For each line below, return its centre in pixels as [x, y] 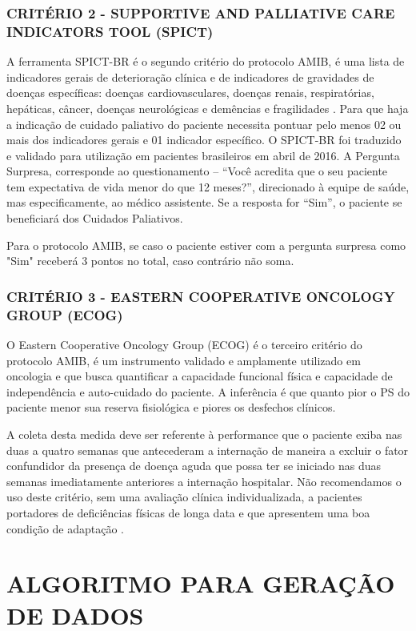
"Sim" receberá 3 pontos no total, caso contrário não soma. [150, 261]
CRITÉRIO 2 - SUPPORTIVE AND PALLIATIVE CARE [201, 12]
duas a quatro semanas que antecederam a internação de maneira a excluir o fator [208, 450]
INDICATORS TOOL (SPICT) [110, 31]
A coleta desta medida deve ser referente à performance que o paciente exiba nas [204, 434]
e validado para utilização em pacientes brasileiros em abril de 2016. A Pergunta [203, 155]
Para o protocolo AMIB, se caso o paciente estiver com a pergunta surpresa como [206, 245]
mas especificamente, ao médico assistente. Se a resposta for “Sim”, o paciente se [204, 202]
